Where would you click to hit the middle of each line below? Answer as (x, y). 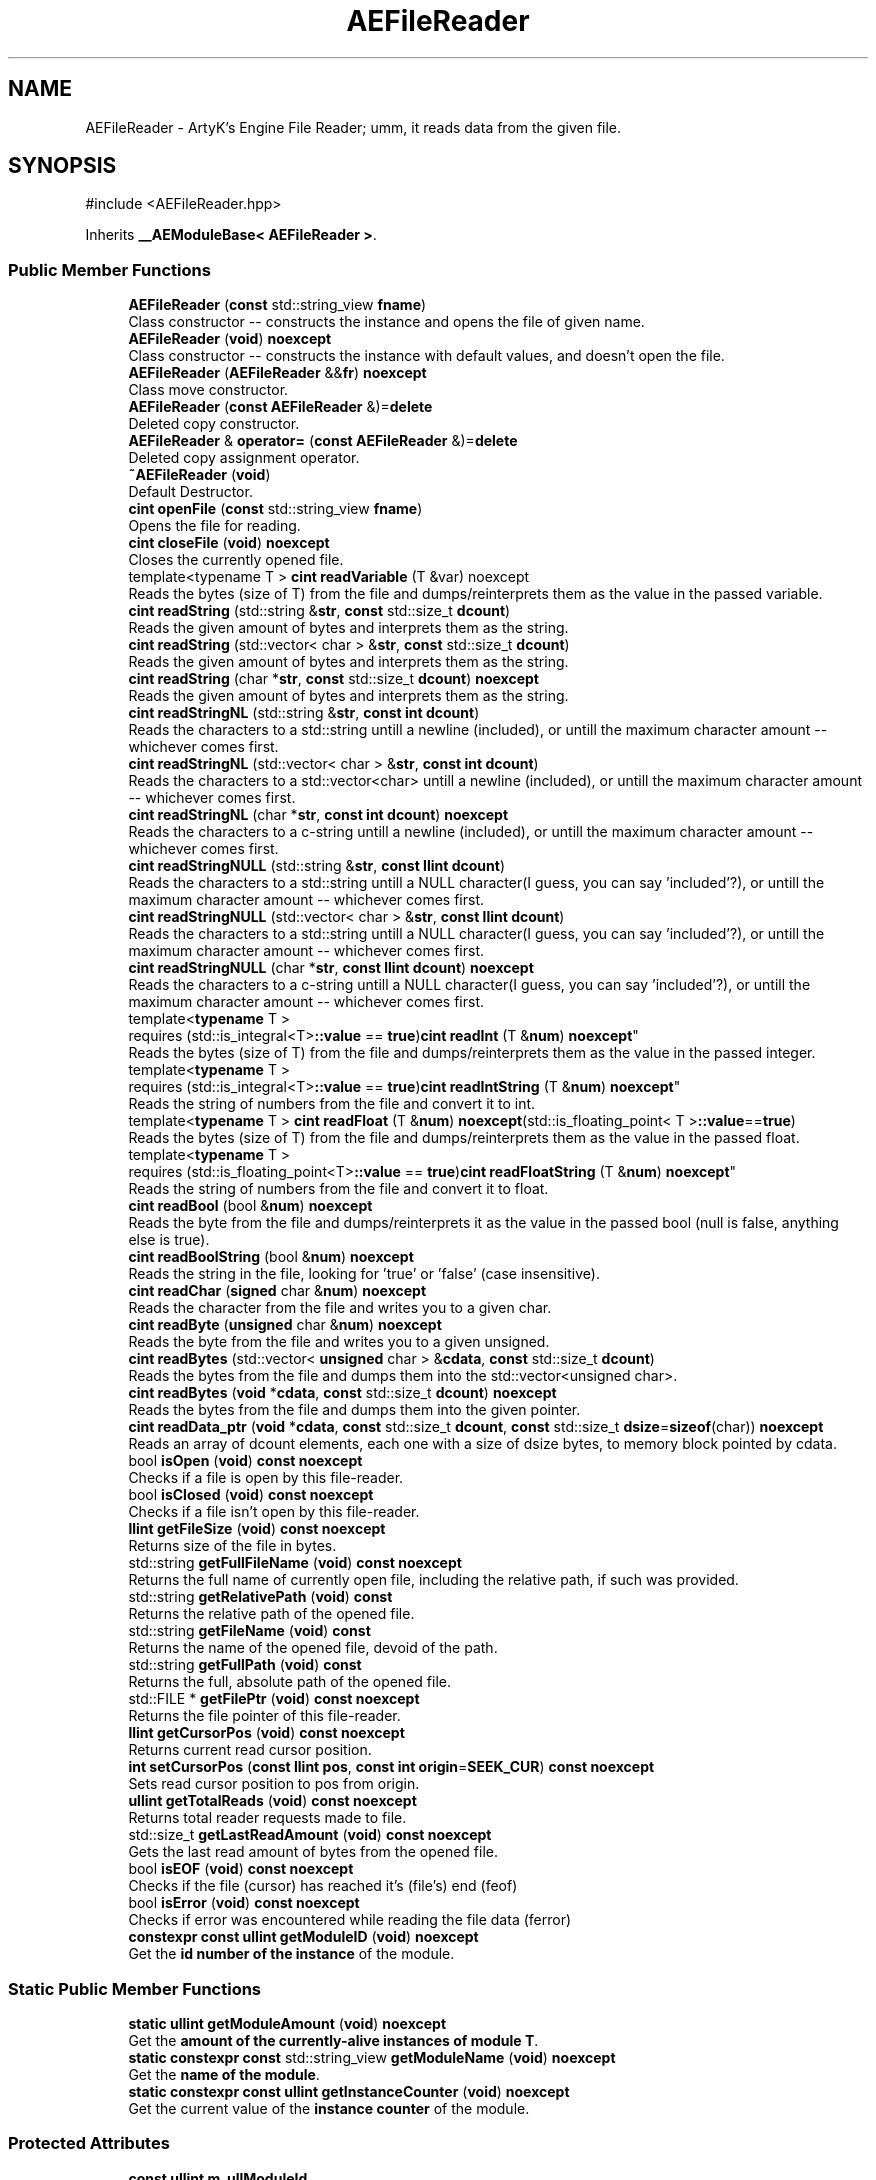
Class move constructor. (208, 390)
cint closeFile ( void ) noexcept (229, 543)
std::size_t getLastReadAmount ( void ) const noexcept (310, 1835)
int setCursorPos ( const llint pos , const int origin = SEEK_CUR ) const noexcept (391, 1767)
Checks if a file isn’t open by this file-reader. (274, 1512)
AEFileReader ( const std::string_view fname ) (277, 305)
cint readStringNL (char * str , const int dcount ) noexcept (318, 815)
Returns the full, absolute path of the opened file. (289, 1682)
